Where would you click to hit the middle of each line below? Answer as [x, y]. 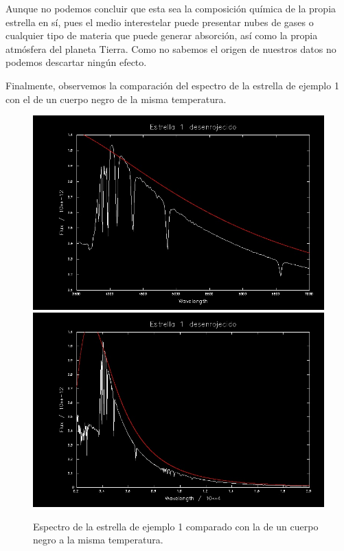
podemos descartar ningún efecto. [76, 62]
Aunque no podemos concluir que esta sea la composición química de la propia [171, 8]
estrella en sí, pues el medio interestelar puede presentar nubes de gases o [160, 22]
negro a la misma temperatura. [98, 540]
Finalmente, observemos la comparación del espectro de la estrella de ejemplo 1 [172, 85]
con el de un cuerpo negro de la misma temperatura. [116, 99]
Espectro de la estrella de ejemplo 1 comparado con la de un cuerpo [176, 526]
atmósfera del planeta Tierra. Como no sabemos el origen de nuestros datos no [171, 48]
